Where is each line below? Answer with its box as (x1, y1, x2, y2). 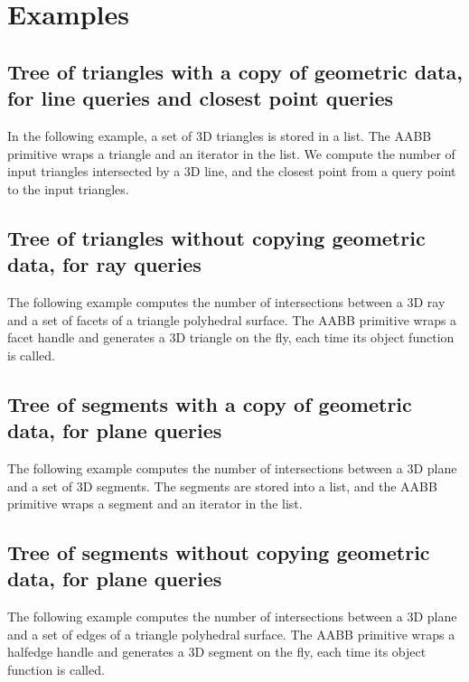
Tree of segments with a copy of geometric (7, 389, 412, 417)
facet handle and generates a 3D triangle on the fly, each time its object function (7, 328, 455, 347)
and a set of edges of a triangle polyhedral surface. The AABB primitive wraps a (7, 624, 455, 643)
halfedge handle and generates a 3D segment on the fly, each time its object (7, 642, 427, 661)
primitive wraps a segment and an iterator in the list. (7, 494, 303, 513)
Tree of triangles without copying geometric (7, 223, 426, 251)
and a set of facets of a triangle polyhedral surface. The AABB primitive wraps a (7, 310, 457, 329)
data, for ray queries (7, 250, 202, 278)
